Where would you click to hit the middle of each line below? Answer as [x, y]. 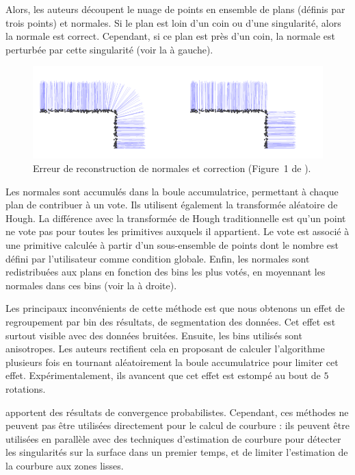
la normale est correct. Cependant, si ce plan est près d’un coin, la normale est [170, 36]
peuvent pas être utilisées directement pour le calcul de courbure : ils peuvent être [177, 425]
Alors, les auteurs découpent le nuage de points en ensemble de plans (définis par [175, 9]
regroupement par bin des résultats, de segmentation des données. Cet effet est [171, 322]
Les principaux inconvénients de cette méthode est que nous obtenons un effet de [175, 308]
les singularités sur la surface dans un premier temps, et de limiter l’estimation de [177, 452]
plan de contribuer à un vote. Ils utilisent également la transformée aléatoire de [172, 205]
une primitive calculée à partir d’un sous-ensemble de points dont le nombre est [172, 245]
